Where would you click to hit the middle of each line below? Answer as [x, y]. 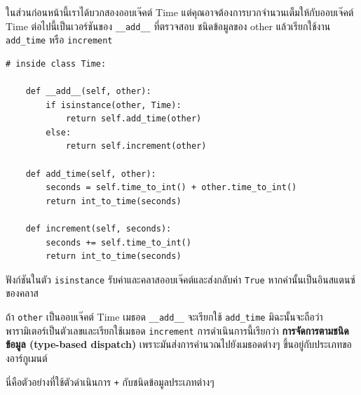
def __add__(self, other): [88, 92]
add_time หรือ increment [59, 40]
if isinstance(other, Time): [114, 105]
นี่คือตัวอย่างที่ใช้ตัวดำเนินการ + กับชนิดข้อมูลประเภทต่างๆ [110, 381]
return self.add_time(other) [134, 119]
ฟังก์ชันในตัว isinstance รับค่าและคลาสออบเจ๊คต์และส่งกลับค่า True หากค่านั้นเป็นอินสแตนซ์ [180, 279]
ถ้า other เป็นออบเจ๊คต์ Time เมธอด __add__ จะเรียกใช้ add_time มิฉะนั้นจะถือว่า [164, 317]
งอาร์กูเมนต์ [27, 357]
